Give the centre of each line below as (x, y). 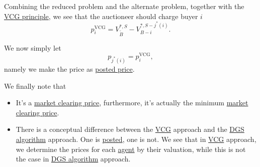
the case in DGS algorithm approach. (73, 159)
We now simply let (33, 47)
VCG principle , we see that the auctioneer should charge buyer (101, 16)
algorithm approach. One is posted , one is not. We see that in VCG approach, (136, 139)
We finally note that (35, 86)
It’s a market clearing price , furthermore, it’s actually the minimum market (132, 103)
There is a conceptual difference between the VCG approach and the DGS (130, 129)
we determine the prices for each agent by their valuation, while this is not (131, 149)
